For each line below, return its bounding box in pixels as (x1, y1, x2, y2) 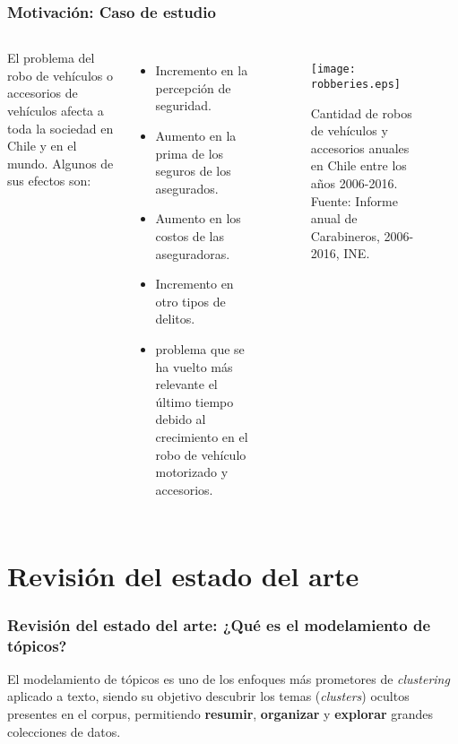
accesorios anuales (310, 138, 410, 157)
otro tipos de (155, 291, 226, 310)
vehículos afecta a (7, 101, 104, 119)
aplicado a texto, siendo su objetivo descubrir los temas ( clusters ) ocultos (7, 687, 410, 705)
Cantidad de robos (310, 103, 412, 122)
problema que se (155, 339, 245, 358)
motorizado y (155, 463, 229, 481)
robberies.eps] (310, 77, 401, 91)
